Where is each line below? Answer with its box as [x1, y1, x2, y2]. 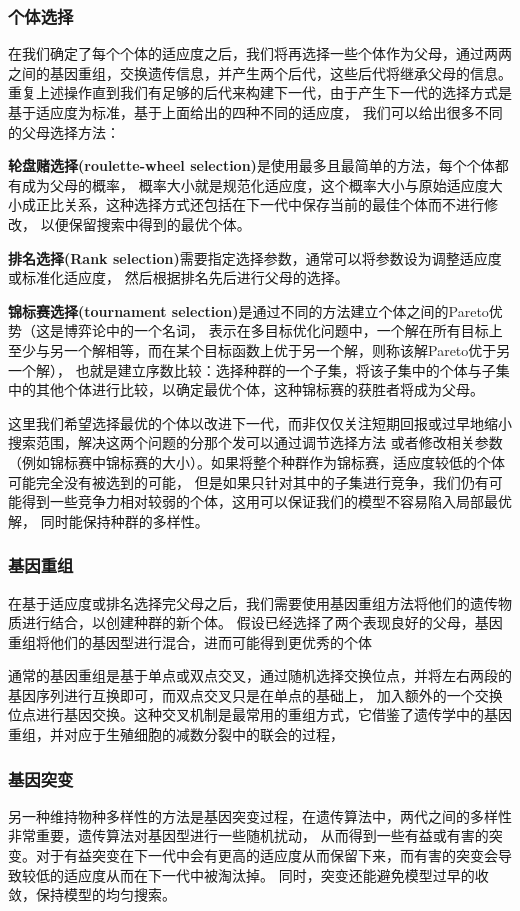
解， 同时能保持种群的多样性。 [8, 510, 209, 531]
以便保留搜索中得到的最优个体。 [40, 213, 251, 234]
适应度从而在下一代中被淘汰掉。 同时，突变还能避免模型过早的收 [63, 864, 489, 885]
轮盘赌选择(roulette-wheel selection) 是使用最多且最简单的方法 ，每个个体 [8, 155, 495, 176]
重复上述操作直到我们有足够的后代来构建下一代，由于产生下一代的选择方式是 [8, 82, 512, 103]
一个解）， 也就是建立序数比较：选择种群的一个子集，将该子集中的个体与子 [8, 359, 496, 380]
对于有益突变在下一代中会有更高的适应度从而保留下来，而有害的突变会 [35, 845, 498, 866]
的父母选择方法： [8, 121, 120, 142]
